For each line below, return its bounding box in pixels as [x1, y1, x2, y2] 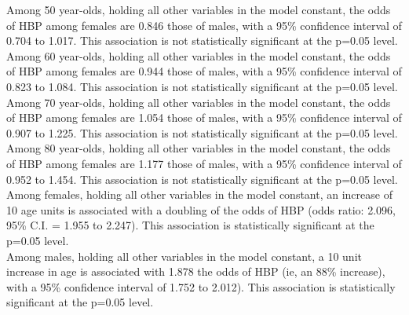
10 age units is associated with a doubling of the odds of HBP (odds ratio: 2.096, [6, 201, 396, 218]
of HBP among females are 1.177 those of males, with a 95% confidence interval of [6, 155, 402, 171]
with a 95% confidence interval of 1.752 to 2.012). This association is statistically [6, 278, 396, 295]
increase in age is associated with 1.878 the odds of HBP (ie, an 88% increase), [6, 263, 385, 280]
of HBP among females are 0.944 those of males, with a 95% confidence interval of [6, 63, 402, 79]
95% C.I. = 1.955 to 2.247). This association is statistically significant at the [6, 217, 374, 233]
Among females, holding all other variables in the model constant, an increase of [6, 186, 393, 203]
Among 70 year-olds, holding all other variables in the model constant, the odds [6, 93, 391, 110]
